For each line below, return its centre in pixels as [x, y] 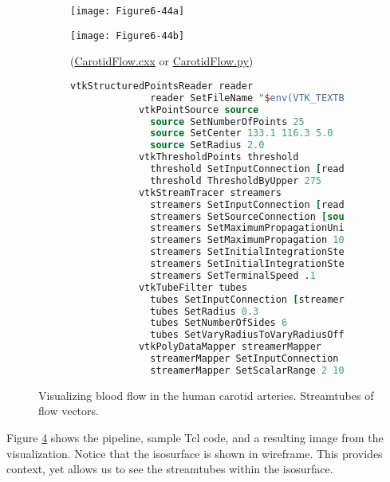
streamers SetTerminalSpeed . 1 [233, 275]
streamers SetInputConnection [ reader [253, 204]
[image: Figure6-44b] [128, 35]
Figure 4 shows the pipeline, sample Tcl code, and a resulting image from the [195, 437]
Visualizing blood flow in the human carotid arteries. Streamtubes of [206, 395]
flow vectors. [69, 411]
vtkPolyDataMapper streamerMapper [230, 347]
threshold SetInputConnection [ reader [253, 169]
